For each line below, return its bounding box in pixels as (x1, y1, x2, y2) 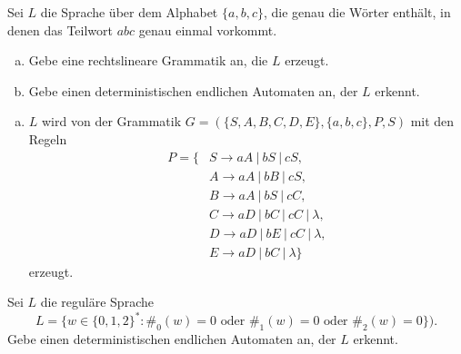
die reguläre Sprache (40, 292, 154, 311)
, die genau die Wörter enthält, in (263, 3, 451, 21)
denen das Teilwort (7, 20, 114, 39)
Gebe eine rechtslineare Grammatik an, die (28, 51, 268, 70)
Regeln (28, 129, 67, 148)
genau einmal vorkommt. (138, 20, 277, 39)
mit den (410, 112, 455, 131)
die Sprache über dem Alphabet (40, 3, 218, 21)
